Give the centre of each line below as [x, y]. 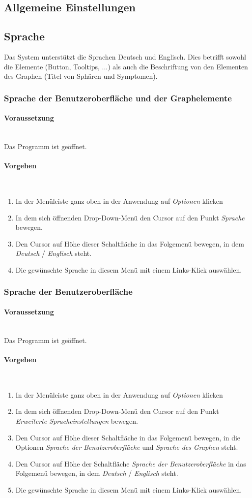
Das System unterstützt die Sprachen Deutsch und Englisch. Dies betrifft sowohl [125, 56]
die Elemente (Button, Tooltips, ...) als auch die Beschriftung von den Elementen [126, 66]
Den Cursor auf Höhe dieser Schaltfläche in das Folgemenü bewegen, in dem [130, 243]
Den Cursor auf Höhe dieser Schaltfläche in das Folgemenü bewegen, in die [128, 437]
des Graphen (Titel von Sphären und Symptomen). [81, 76]
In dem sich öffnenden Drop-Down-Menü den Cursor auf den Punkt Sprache [130, 217]
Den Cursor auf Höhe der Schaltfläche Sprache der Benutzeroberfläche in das [131, 463]
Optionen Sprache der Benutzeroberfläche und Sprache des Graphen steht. [127, 447]
